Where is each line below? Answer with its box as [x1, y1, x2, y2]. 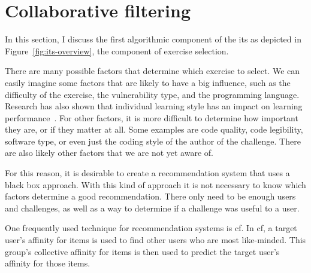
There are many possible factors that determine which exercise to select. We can [5, 65, 300, 77]
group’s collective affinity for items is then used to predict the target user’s [5, 245, 280, 257]
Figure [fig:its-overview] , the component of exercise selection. [5, 44, 229, 57]
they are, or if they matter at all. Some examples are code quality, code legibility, [5, 123, 303, 136]
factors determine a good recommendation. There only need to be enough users [5, 190, 296, 203]
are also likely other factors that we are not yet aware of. [5, 146, 213, 159]
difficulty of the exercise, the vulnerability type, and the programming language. [5, 88, 300, 100]
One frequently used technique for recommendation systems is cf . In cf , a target [5, 222, 297, 234]
